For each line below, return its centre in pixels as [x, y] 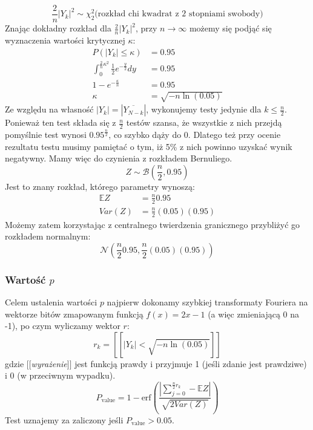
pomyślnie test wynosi [46, 135]
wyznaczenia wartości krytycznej [65, 40]
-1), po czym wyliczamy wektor [63, 326]
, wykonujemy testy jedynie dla [204, 109]
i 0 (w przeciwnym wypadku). [60, 375]
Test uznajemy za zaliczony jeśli [64, 420]
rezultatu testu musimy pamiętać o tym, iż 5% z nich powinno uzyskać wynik [149, 146]
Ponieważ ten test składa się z [61, 122]
